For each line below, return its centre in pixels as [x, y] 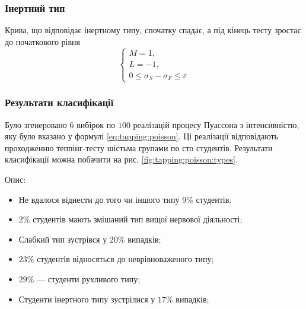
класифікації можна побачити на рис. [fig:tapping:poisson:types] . [121, 159]
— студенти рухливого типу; [89, 279]
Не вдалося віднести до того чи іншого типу [99, 199]
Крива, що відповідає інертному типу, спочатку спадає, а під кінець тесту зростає [153, 30]
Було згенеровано [36, 124]
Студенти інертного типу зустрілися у [87, 299]
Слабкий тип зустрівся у [63, 239]
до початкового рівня [43, 41]
